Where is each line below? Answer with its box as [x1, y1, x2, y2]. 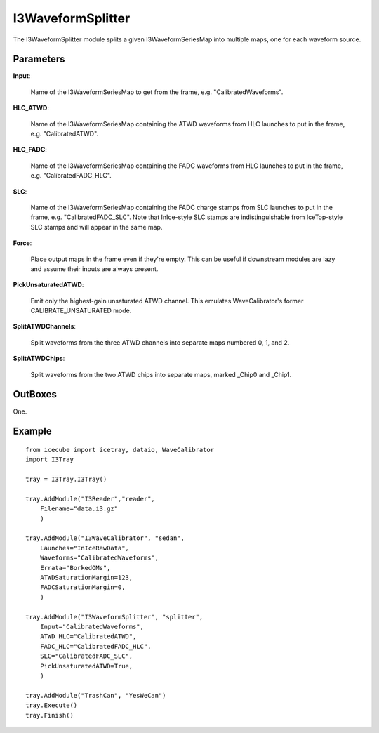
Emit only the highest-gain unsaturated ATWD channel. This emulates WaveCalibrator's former [30, 296, 304, 305]
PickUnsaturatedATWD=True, [39, 662, 133, 670]
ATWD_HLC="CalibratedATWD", [39, 633, 137, 640]
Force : [13, 239, 32, 247]
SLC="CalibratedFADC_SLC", [39, 652, 133, 660]
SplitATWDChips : [13, 355, 65, 363]
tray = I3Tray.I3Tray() [25, 475, 107, 484]
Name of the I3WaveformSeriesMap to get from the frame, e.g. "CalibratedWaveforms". [30, 88, 284, 96]
